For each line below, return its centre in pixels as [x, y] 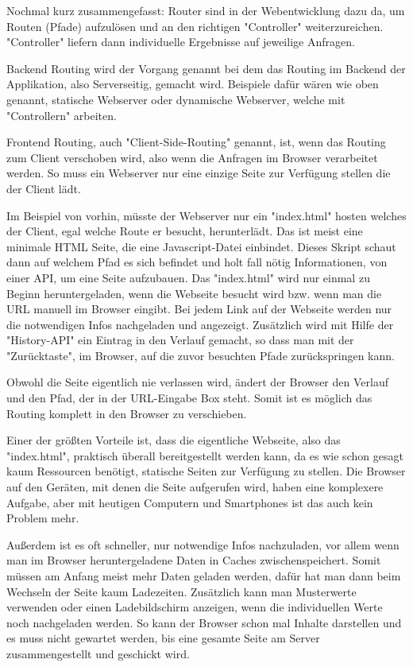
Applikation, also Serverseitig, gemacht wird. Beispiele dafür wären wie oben [193, 84]
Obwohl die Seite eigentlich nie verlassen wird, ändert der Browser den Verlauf [197, 382]
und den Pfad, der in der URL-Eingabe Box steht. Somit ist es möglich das [189, 398]
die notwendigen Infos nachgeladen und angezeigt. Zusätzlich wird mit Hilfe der [200, 324]
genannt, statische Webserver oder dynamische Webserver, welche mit [176, 99]
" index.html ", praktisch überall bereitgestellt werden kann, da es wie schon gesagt [205, 455]
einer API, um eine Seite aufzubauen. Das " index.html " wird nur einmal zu [188, 277]
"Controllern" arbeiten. [62, 115]
